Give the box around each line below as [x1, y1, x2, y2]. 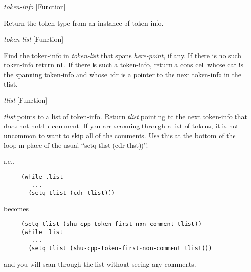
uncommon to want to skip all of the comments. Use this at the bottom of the [4, 130, 236, 140]
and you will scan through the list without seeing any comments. [4, 258, 196, 269]
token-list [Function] [4, 34, 63, 44]
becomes [4, 203, 29, 213]
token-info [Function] [4, 1, 66, 11]
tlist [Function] [4, 95, 47, 105]
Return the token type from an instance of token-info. [4, 17, 164, 28]
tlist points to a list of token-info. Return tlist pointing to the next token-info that [4, 111, 248, 121]
